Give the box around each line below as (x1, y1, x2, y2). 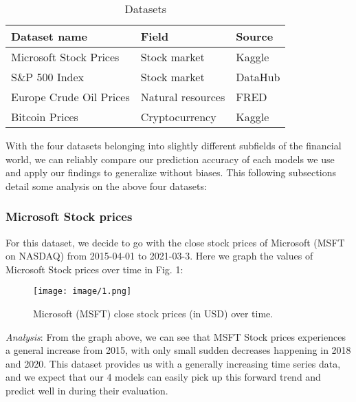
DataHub (236, 69, 280, 85)
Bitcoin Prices (11, 109, 78, 125)
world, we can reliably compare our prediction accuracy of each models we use (5, 151, 335, 166)
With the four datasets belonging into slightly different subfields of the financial (5, 138, 342, 152)
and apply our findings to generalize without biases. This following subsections (5, 165, 336, 180)
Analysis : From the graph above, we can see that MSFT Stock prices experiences (5, 329, 346, 343)
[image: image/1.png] (33, 286, 132, 297)
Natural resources (140, 89, 225, 105)
